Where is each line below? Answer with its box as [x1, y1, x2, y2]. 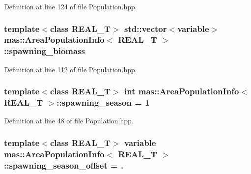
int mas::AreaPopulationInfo [124, 85, 239, 97]
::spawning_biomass [4, 45, 85, 57]
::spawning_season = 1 [56, 96, 150, 109]
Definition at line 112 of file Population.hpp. [4, 64, 137, 74]
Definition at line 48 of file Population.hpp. [4, 116, 134, 126]
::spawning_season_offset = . [4, 159, 124, 171]
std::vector [124, 22, 167, 34]
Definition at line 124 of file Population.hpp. [4, 1, 137, 11]
